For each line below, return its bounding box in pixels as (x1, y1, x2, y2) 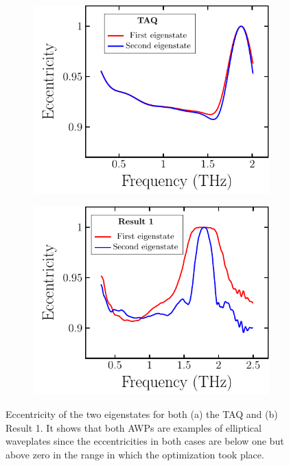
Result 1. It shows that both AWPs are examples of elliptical (5, 420, 262, 434)
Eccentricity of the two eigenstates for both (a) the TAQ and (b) (5, 407, 278, 421)
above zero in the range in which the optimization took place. (5, 447, 264, 461)
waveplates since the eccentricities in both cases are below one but (5, 434, 284, 448)
